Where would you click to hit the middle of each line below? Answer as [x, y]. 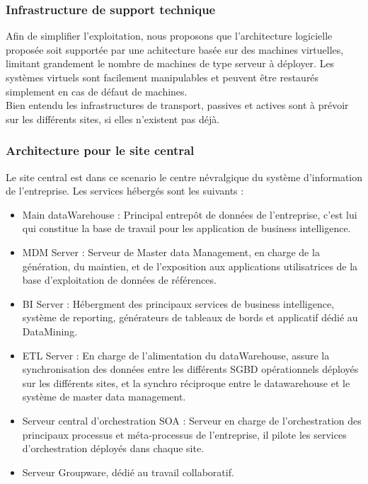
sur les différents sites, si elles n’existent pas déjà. [113, 119]
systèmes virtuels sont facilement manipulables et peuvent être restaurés [162, 77]
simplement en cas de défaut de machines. [97, 91]
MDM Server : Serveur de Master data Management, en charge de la [171, 252]
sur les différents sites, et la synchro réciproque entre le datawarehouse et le [186, 382]
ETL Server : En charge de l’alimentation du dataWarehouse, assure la [176, 355]
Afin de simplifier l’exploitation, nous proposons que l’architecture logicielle [169, 36]
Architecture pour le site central [100, 150]
